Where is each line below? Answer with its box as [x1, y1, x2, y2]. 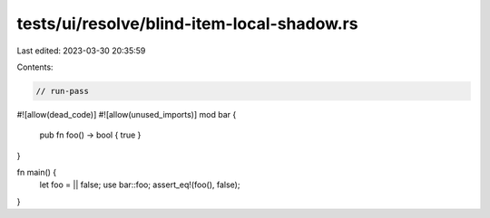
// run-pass [35, 86, 90, 96]
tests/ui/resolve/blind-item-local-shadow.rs [16, 14, 358, 33]
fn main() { [16, 167, 57, 178]
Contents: [16, 62, 54, 72]
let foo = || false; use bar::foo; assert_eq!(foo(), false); [39, 179, 240, 190]
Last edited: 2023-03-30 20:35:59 [16, 45, 146, 56]
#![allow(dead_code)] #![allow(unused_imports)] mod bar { [16, 109, 237, 119]
